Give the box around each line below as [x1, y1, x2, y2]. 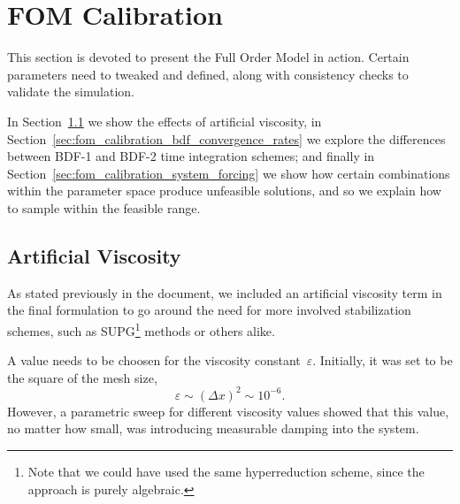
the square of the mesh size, [7, 368, 157, 386]
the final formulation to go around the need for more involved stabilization [7, 301, 411, 319]
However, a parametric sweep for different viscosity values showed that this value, [7, 401, 449, 420]
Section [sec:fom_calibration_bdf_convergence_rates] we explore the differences [7, 129, 446, 148]
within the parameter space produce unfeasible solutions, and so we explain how [7, 181, 441, 200]
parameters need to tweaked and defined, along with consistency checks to [7, 65, 409, 83]
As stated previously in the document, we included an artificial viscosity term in [7, 283, 442, 302]
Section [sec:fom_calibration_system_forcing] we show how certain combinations [7, 164, 450, 182]
